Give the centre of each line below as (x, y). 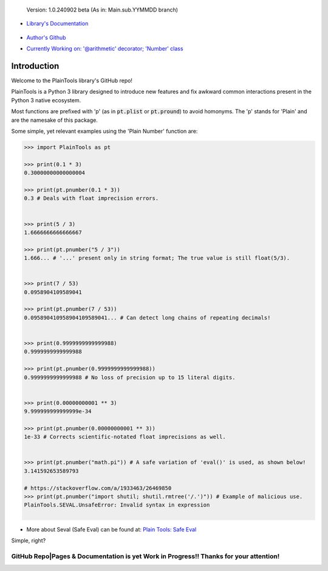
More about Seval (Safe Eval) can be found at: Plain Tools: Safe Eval (111, 529)
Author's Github (46, 37)
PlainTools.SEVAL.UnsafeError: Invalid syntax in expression (117, 505)
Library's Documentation (57, 24)
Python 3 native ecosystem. (46, 100)
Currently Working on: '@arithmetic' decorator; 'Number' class (105, 49)
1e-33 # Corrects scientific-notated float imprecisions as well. (125, 437)
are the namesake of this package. (55, 120)
